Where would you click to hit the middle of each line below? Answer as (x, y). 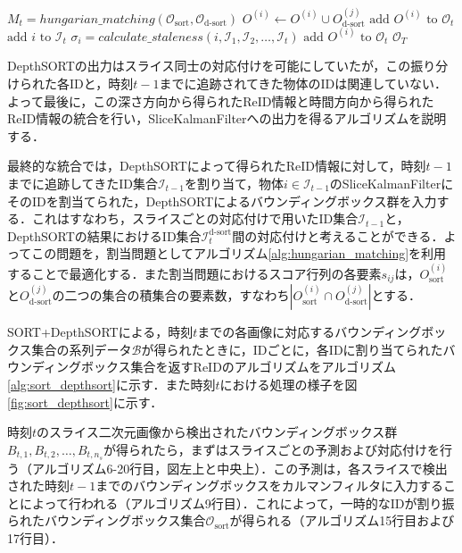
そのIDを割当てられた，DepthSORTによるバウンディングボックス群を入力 (222, 201)
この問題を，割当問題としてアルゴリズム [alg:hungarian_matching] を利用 (239, 253)
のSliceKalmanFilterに (392, 183)
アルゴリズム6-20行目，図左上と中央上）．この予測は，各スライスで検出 (239, 468)
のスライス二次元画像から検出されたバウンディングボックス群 (217, 432)
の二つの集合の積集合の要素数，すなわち (171, 295)
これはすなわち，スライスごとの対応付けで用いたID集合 (195, 218)
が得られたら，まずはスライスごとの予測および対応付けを (272, 449)
